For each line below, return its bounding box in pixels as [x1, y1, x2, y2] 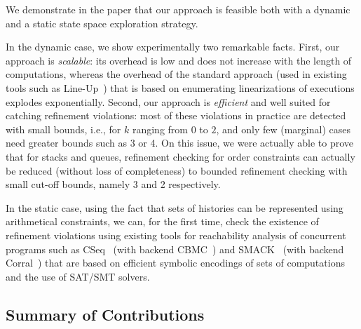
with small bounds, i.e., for [6, 121, 121, 136]
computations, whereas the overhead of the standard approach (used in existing [6, 67, 347, 81]
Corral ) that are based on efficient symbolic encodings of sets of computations [6, 255, 345, 270]
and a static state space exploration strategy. [6, 15, 198, 30]
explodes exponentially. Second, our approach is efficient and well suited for [6, 94, 331, 109]
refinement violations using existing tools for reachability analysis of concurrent [6, 227, 346, 242]
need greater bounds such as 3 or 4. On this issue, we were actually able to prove [6, 135, 354, 150]
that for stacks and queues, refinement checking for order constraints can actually [6, 149, 355, 163]
